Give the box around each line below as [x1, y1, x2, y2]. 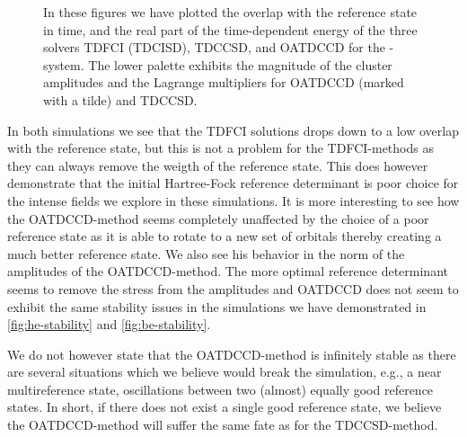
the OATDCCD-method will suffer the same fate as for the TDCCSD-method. [7, 415, 438, 434]
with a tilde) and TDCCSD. [43, 90, 198, 109]
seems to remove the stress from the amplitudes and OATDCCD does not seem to [7, 279, 459, 298]
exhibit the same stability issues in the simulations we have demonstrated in [7, 297, 427, 316]
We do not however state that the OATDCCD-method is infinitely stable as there [7, 344, 456, 363]
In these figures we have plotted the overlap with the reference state [43, 3, 418, 21]
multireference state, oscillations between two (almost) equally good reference [7, 379, 434, 398]
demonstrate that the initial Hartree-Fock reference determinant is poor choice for [7, 174, 459, 192]
